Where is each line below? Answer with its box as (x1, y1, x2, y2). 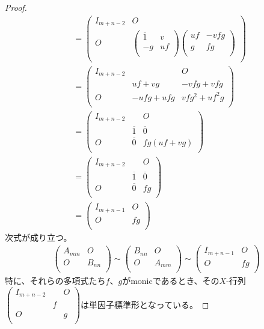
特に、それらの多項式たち (5, 274, 106, 286)
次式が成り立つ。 (5, 231, 72, 243)
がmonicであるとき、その (122, 274, 219, 286)
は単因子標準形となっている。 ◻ (81, 298, 209, 310)
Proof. (5, 1, 27, 13)
